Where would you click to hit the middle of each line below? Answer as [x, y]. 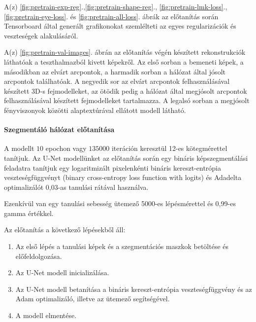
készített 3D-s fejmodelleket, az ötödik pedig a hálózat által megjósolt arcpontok [126, 90]
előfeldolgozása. [39, 256]
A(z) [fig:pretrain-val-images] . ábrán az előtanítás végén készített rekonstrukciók [125, 52]
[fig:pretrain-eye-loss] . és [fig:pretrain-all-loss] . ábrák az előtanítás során [111, 16]
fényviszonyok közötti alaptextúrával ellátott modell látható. [95, 110]
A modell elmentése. [46, 315]
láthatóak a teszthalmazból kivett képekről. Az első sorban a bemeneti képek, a [124, 61]
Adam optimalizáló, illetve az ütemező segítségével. [93, 299]
